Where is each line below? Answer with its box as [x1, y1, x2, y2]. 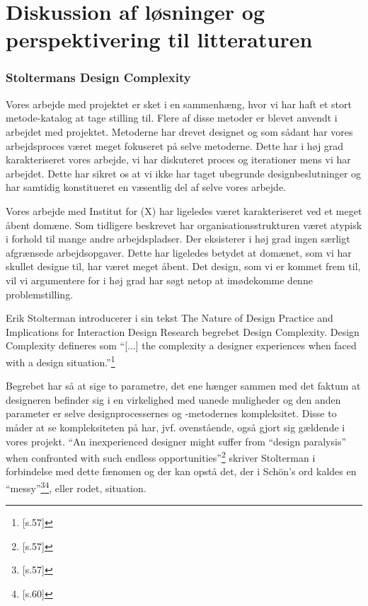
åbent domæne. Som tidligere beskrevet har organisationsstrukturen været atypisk [6, 217, 362, 232]
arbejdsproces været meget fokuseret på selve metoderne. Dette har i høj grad [6, 138, 344, 153]
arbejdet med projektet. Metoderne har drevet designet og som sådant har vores [6, 124, 353, 139]
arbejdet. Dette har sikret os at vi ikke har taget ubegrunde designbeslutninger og [6, 165, 362, 180]
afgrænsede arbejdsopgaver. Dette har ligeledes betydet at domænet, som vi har [6, 245, 352, 260]
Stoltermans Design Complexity [6, 69, 191, 86]
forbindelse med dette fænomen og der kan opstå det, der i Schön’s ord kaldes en [6, 464, 357, 479]
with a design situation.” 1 [6, 352, 115, 369]
